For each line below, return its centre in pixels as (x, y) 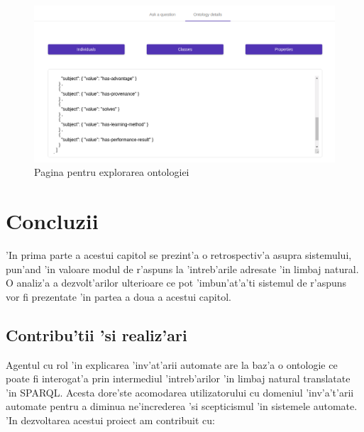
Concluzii (52, 221)
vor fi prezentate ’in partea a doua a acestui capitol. (118, 296)
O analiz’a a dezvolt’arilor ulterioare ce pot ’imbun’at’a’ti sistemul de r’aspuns (176, 283)
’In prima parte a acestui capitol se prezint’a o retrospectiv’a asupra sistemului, (179, 255)
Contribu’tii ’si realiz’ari (96, 334)
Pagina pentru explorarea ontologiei (112, 172)
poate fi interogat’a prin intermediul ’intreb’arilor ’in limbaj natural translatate (178, 378)
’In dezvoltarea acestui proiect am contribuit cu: (110, 420)
